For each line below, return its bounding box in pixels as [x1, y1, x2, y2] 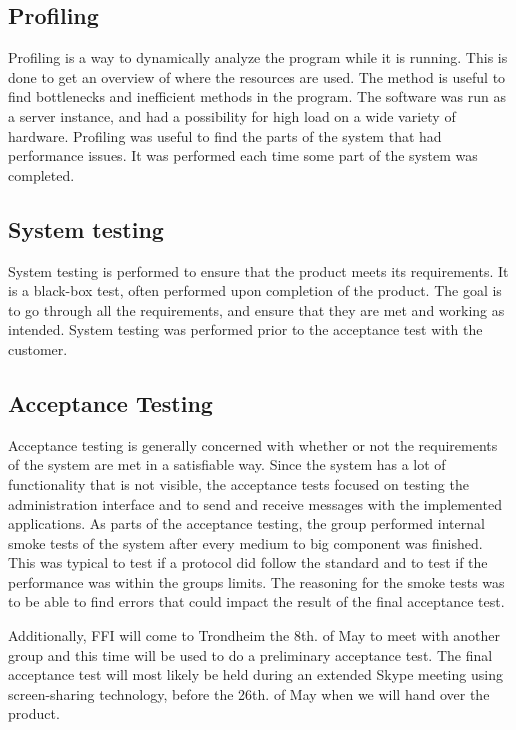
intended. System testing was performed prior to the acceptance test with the [8, 319, 483, 340]
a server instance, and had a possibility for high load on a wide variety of [8, 105, 456, 126]
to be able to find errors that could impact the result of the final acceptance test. [8, 591, 505, 612]
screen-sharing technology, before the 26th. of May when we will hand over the [8, 683, 490, 704]
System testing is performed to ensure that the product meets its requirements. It [8, 260, 509, 281]
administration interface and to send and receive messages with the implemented [8, 493, 502, 514]
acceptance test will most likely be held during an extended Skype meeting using [8, 664, 503, 685]
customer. [8, 338, 68, 359]
